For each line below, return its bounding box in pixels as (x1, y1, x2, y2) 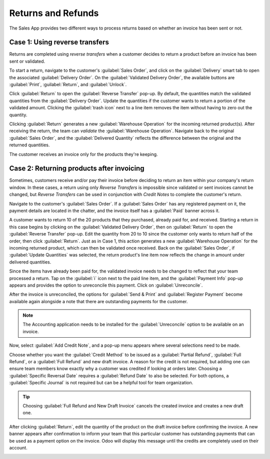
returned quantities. (9, 142, 50, 148)
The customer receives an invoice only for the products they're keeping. (9, 151, 158, 157)
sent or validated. (9, 58, 45, 64)
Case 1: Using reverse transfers (9, 38, 109, 47)
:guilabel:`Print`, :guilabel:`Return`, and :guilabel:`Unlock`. (9, 82, 127, 88)
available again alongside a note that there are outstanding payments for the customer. (9, 298, 188, 304)
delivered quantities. (9, 259, 51, 265)
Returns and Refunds (9, 8, 99, 19)
